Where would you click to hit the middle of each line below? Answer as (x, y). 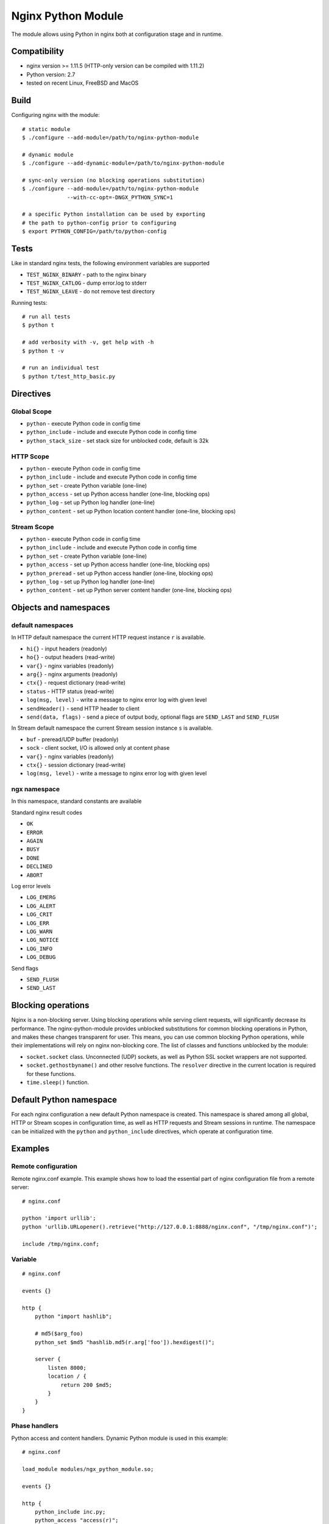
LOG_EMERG (41, 897)
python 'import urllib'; (59, 1218)
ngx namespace (36, 789)
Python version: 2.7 (51, 74)
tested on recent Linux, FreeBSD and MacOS (83, 83)
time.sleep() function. (58, 1082)
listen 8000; (67, 1368)
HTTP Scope (30, 456)
